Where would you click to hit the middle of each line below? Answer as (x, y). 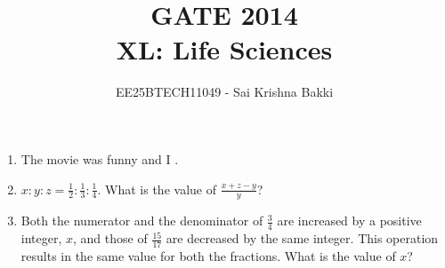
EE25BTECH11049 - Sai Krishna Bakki (224, 92)
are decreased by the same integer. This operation (302, 238)
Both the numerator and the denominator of (142, 221)
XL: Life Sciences (224, 49)
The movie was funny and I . (100, 158)
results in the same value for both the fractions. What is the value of (208, 255)
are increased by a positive (349, 221)
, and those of (110, 238)
